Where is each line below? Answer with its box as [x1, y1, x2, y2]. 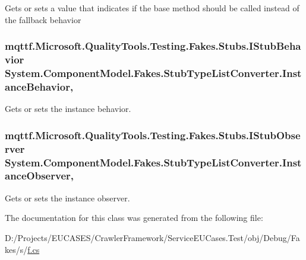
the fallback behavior [5, 13, 81, 25]
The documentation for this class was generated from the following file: [5, 211, 263, 224]
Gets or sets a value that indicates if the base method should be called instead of [5, 2, 299, 14]
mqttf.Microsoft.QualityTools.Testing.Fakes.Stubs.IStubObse [5, 127, 301, 142]
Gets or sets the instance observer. [5, 191, 130, 204]
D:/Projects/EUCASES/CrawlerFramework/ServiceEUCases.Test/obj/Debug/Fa [5, 231, 300, 243]
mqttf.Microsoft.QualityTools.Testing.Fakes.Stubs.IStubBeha [5, 38, 301, 53]
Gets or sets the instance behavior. [5, 102, 131, 115]
